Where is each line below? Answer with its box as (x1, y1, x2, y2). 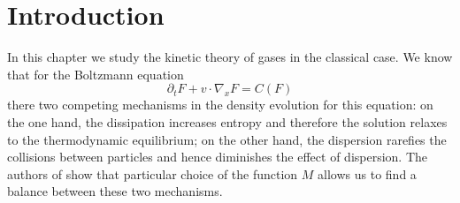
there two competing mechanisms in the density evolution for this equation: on (7, 95, 433, 114)
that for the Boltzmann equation (7, 64, 184, 83)
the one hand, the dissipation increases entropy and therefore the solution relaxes (7, 112, 448, 131)
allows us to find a (318, 164, 417, 183)
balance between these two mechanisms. (7, 182, 223, 200)
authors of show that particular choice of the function (7, 164, 298, 183)
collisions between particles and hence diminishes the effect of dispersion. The (7, 147, 428, 166)
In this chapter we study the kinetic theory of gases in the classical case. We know (7, 48, 453, 66)
